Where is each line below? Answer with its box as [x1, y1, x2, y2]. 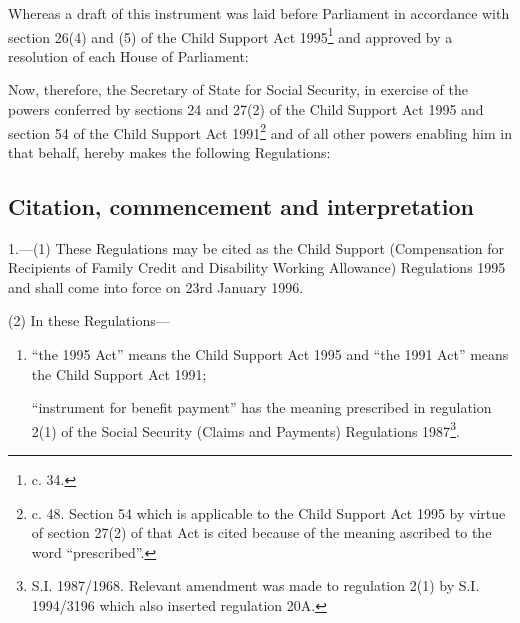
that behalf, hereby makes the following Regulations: [8, 141, 331, 162]
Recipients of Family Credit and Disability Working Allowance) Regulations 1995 [8, 257, 506, 278]
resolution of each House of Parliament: [8, 45, 249, 66]
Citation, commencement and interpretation [8, 190, 474, 221]
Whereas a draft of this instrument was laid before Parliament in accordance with [8, 3, 510, 23]
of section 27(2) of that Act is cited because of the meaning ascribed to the [31, 522, 492, 543]
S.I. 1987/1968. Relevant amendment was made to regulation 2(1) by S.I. [31, 575, 480, 596]
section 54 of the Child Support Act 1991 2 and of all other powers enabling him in [8, 119, 512, 143]
